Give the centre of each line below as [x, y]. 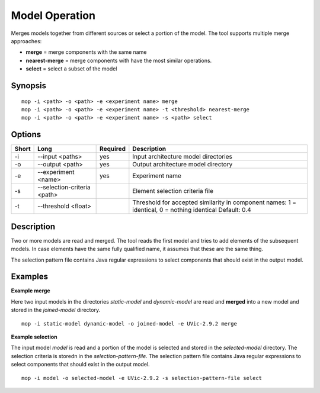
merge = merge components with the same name [86, 52]
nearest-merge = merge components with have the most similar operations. [119, 60]
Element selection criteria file [173, 191]
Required [113, 149]
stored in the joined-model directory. [56, 310]
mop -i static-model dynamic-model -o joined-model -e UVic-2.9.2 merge [129, 323]
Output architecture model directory [183, 165]
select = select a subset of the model [71, 69]
